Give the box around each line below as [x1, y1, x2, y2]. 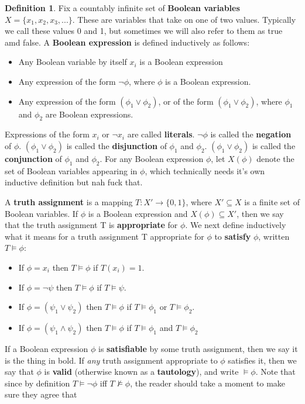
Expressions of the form [5, 128, 90, 140]
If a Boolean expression [5, 343, 88, 355]
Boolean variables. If [5, 207, 78, 219]
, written [258, 230, 290, 242]
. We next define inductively [185, 219, 286, 231]
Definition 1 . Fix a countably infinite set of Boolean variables [5, 2, 240, 13]
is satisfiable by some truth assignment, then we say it [98, 343, 298, 355]
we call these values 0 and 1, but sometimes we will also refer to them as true [5, 25, 283, 37]
